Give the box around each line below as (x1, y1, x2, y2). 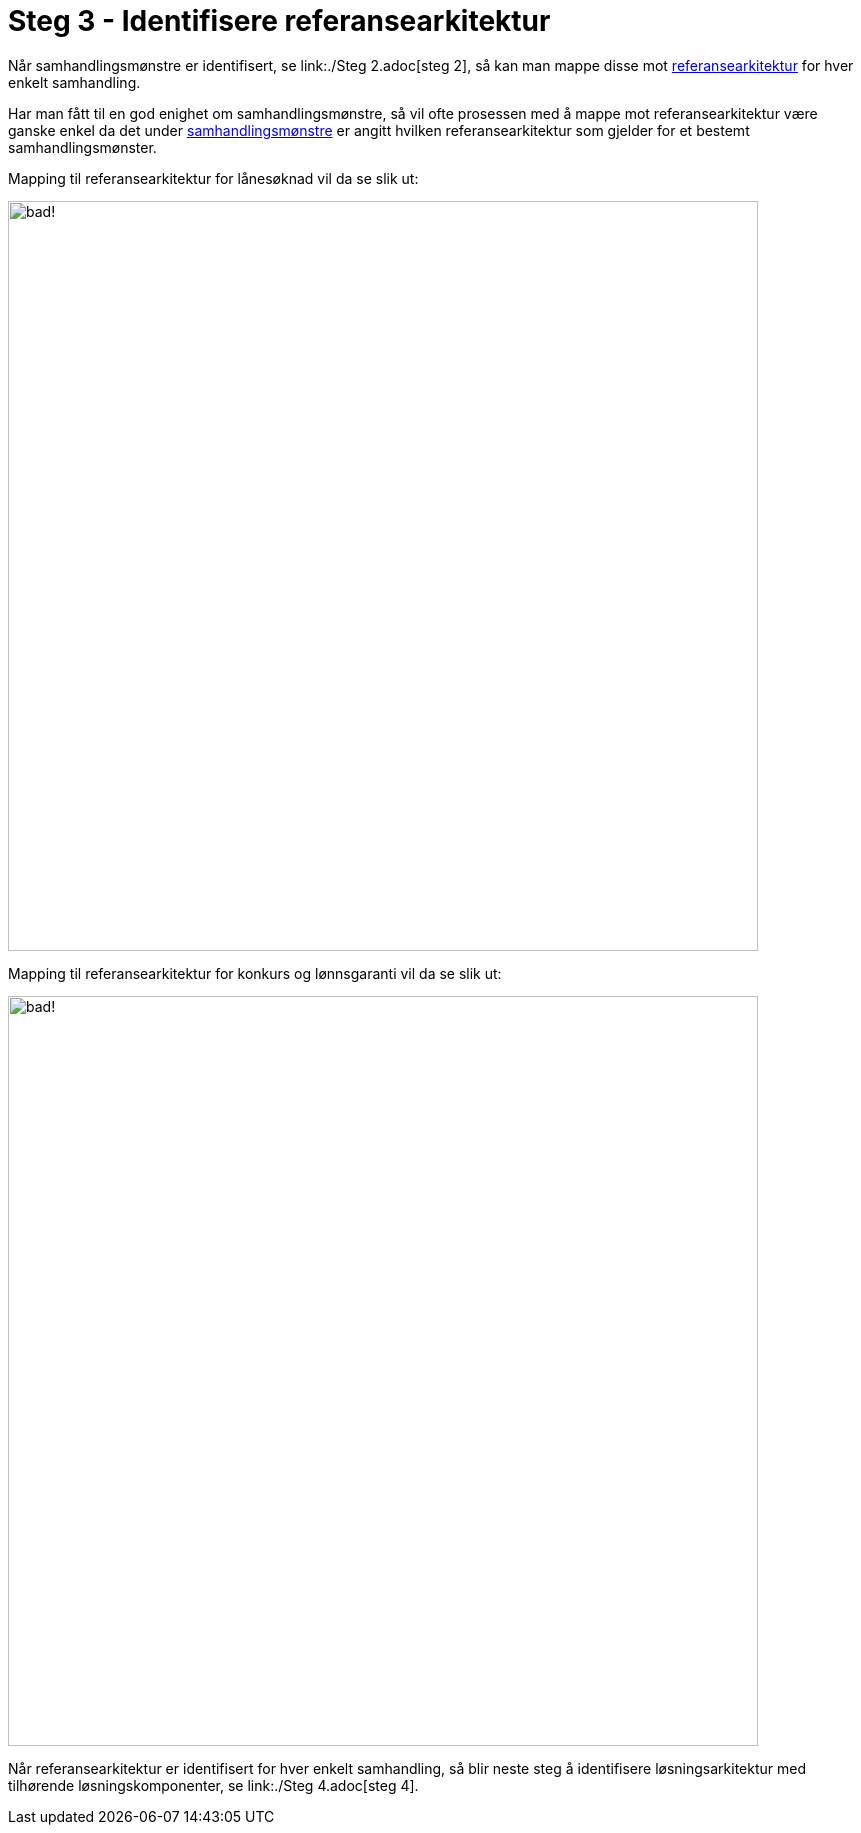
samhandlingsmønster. (8, 138, 157, 156)
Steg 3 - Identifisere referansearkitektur (8, 4, 551, 38)
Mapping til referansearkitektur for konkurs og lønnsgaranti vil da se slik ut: (8, 964, 502, 982)
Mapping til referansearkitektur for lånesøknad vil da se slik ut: (8, 169, 419, 187)
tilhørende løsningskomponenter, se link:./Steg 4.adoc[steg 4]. (8, 1776, 419, 1794)
